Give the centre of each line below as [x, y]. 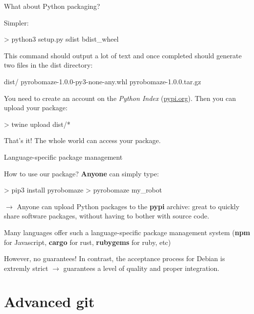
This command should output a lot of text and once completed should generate [123, 55]
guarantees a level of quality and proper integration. [141, 268]
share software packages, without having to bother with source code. [107, 216]
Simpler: [16, 22]
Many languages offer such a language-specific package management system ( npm [127, 232]
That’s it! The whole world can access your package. [82, 140]
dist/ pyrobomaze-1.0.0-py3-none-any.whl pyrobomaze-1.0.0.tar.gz [103, 81]
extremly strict [26, 268]
